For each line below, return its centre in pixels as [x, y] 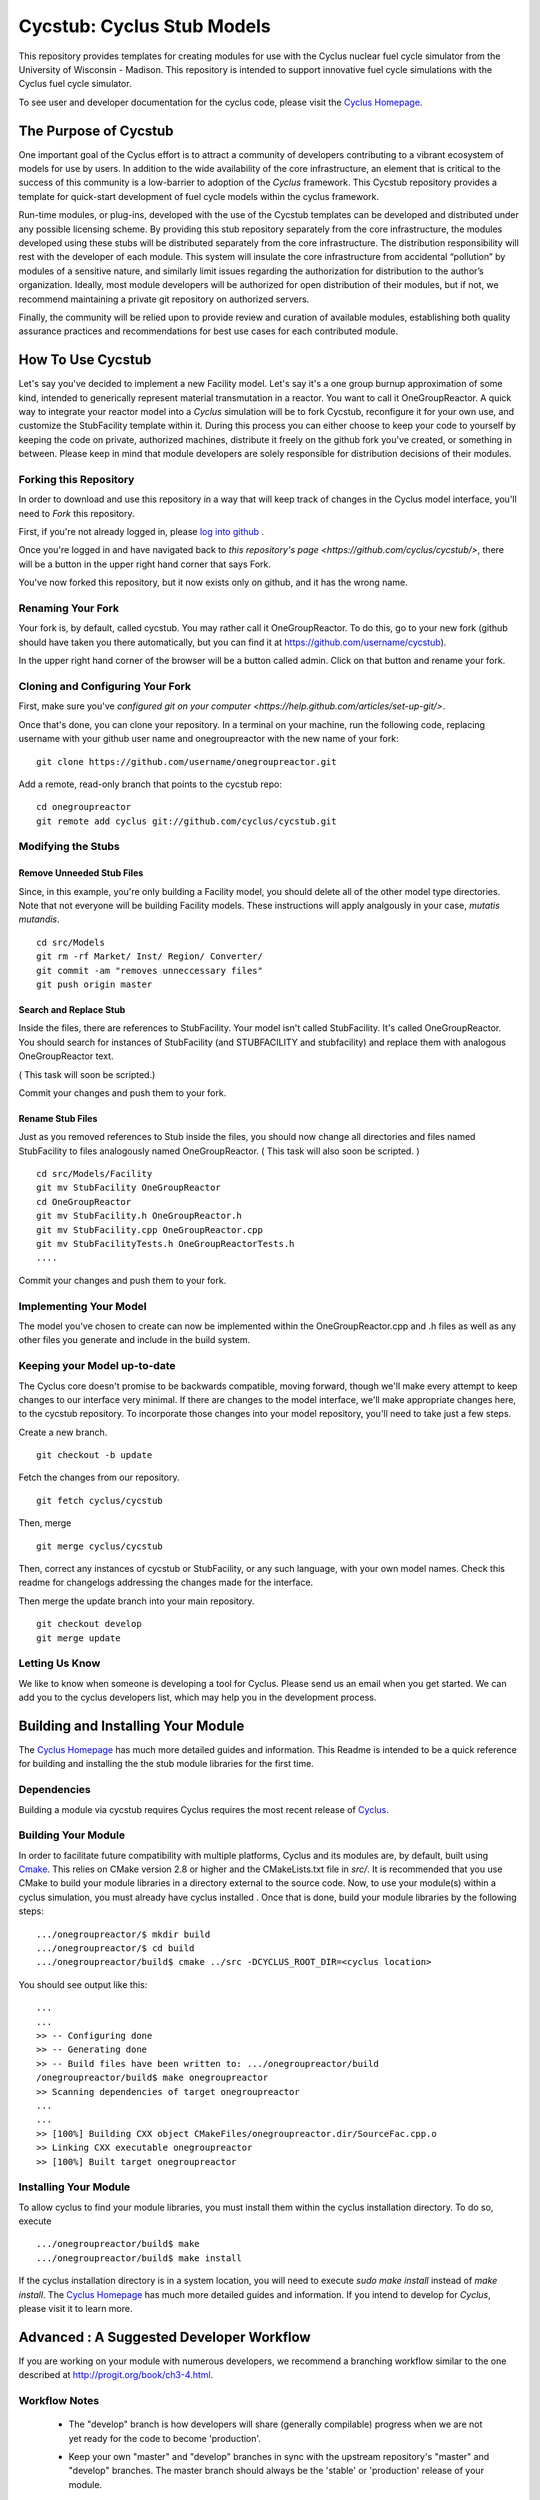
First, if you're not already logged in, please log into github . [141, 532]
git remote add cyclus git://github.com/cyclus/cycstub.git [186, 821]
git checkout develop [89, 1624]
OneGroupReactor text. [66, 1056]
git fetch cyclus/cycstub [100, 1500]
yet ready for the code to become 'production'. [165, 2438]
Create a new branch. [63, 1432]
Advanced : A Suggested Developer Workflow [164, 2336]
